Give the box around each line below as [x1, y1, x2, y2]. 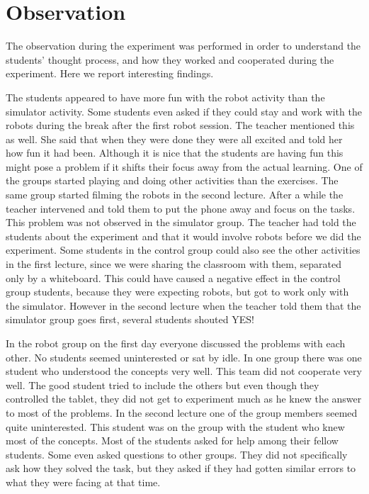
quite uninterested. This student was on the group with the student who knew [6, 419, 345, 434]
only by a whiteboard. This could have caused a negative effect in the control [6, 270, 341, 285]
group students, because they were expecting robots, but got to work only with [6, 284, 349, 299]
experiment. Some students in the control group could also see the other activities [6, 242, 361, 257]
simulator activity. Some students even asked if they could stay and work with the [6, 103, 362, 118]
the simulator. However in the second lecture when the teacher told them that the [6, 298, 361, 313]
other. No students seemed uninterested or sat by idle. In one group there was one [6, 349, 362, 364]
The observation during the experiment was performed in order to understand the [6, 38, 361, 53]
